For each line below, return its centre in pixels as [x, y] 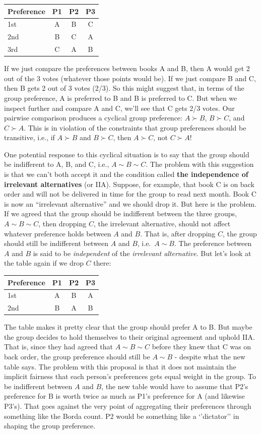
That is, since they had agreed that [59, 347]
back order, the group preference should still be [77, 357]
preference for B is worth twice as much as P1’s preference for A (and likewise [124, 396]
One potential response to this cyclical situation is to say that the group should [127, 154]
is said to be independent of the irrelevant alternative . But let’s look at [142, 253]
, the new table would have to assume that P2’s [175, 386]
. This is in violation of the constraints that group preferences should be [135, 127]
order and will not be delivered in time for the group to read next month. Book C [130, 194]
